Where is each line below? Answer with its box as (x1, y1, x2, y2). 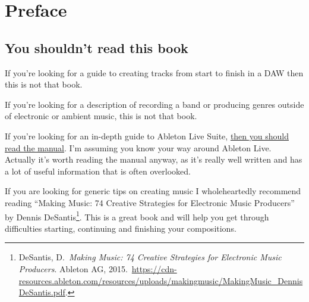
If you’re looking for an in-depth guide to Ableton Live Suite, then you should (5, 129, 289, 142)
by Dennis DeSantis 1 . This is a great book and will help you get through (5, 208, 269, 223)
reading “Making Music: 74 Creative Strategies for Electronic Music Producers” (5, 196, 295, 208)
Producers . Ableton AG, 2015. (18, 262, 128, 275)
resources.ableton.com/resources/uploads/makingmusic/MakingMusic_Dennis (18, 274, 303, 287)
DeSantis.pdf (18, 286, 65, 298)
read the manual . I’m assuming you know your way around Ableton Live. (5, 141, 272, 154)
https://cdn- (131, 262, 177, 275)
